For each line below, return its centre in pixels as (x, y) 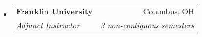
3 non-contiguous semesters (147, 25)
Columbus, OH (168, 11)
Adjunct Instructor (48, 25)
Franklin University (54, 11)
